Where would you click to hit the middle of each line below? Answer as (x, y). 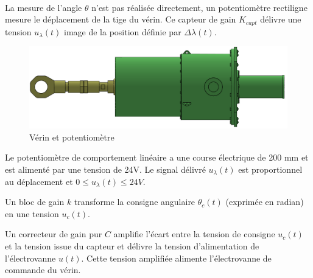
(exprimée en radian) (265, 202)
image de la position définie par (123, 31)
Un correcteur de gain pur (54, 234)
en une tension (32, 213)
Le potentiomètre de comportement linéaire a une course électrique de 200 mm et (157, 157)
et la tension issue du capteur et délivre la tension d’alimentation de (132, 245)
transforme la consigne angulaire (135, 202)
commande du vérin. (43, 270)
